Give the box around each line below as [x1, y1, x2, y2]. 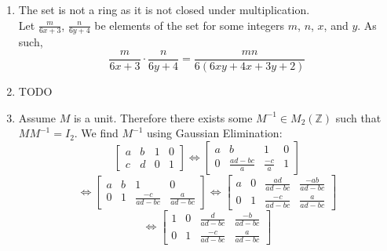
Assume [18, 109, 56, 125]
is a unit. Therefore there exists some [73, 109, 253, 125]
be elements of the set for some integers [94, 16, 285, 33]
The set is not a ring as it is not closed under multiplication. [18, 2, 310, 17]
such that [335, 109, 382, 125]
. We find [74, 125, 119, 141]
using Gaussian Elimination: [147, 125, 283, 141]
